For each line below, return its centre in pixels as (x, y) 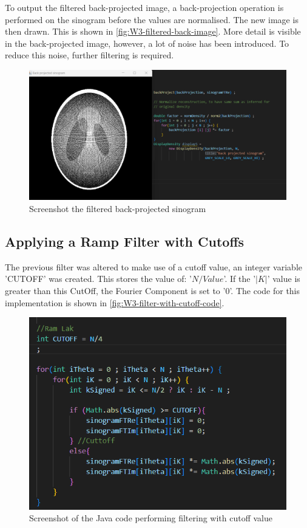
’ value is (284, 279)
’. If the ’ (240, 279)
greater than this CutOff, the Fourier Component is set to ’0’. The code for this (153, 291)
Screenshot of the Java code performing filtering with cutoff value (151, 518)
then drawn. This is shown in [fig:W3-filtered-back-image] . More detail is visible (153, 31)
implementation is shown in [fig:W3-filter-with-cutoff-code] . (115, 302)
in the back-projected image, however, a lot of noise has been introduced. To (147, 43)
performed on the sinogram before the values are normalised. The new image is (152, 19)
